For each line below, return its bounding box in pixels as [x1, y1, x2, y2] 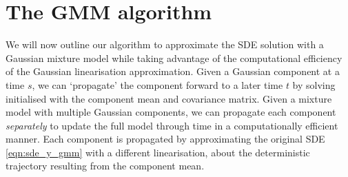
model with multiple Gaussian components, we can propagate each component [6, 105, 336, 119]
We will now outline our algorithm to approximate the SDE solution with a [6, 37, 324, 52]
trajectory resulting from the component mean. [6, 158, 205, 173]
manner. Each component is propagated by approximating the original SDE [6, 132, 325, 146]
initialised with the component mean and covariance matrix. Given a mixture [6, 91, 332, 105]
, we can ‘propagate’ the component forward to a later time [32, 77, 283, 92]
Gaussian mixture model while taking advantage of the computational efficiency [6, 50, 342, 65]
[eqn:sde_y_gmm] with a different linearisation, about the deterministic [6, 145, 310, 159]
